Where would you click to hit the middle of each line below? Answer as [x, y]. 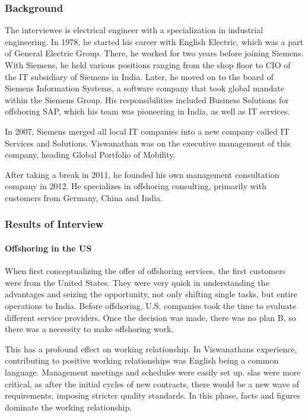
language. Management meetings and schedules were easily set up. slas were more [153, 372]
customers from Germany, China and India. [84, 197]
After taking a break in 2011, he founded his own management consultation [142, 174]
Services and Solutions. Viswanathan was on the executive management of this [148, 143]
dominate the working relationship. [69, 407]
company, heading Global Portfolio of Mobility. [90, 155]
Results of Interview [54, 224]
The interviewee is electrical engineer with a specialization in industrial [134, 30]
